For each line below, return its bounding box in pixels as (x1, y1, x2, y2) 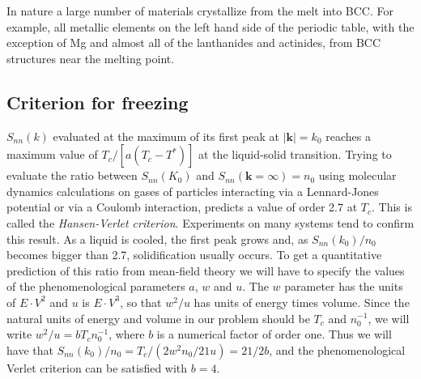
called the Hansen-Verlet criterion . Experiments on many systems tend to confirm (6, 214, 415, 231)
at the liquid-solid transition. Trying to (198, 146, 392, 163)
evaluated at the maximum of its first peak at (53, 127, 279, 144)
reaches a (325, 127, 371, 144)
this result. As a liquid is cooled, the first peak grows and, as (6, 230, 308, 247)
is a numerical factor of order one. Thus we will (156, 326, 392, 343)
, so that (120, 293, 162, 310)
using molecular (318, 167, 397, 184)
